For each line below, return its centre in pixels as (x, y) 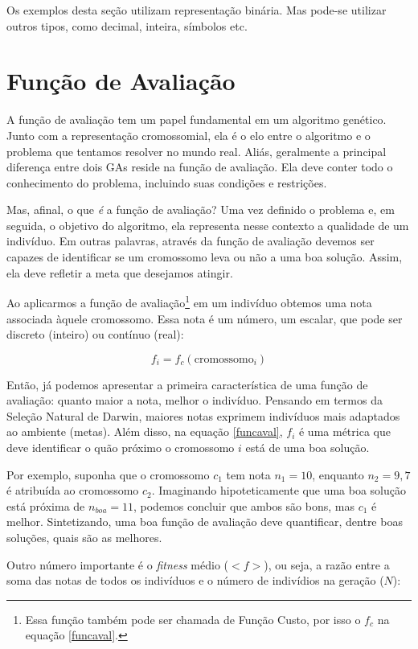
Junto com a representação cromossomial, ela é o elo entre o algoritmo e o (189, 135)
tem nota (248, 474)
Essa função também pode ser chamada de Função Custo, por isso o (193, 619)
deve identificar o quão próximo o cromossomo (121, 448)
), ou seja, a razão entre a (327, 564)
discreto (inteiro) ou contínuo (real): (95, 334)
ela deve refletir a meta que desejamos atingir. (120, 272)
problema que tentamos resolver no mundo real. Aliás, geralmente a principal (197, 151)
